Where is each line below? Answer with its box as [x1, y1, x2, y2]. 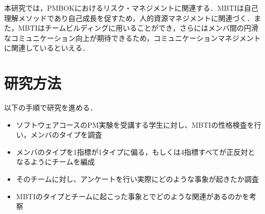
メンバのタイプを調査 [30, 129, 102, 140]
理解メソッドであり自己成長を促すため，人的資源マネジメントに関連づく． [4, 12, 254, 23]
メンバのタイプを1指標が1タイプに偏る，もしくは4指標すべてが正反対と [16, 146, 255, 157]
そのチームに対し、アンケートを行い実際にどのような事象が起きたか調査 [16, 174, 259, 184]
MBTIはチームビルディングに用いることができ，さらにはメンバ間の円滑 [18, 22, 258, 33]
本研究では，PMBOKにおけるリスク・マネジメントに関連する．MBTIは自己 [4, 3, 258, 13]
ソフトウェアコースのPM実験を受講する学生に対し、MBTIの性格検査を [16, 119, 254, 130]
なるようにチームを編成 [16, 156, 95, 167]
